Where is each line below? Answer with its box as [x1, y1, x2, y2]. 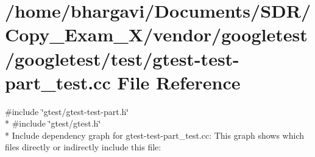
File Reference [117, 69, 241, 94]
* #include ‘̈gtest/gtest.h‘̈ [5, 117, 101, 130]
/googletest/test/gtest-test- [5, 46, 239, 71]
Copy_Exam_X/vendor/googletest [5, 22, 308, 47]
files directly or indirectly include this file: [5, 141, 161, 153]
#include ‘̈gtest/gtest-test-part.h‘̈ [5, 105, 129, 117]
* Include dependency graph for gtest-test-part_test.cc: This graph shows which [5, 128, 304, 141]
